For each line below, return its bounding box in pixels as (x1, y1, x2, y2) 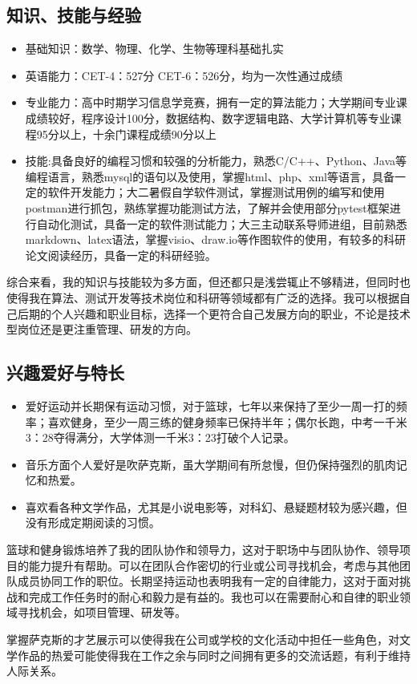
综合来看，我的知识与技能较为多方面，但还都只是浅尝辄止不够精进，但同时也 (6, 273, 411, 290)
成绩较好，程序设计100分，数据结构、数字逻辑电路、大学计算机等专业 (25, 109, 391, 126)
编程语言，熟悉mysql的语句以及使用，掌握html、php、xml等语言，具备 (25, 168, 395, 184)
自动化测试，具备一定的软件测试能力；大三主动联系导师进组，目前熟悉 (36, 215, 407, 232)
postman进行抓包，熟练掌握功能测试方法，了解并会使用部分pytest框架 (25, 199, 390, 216)
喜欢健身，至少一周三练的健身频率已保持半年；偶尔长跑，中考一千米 (47, 413, 407, 430)
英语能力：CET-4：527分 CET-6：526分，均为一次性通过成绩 (25, 67, 343, 83)
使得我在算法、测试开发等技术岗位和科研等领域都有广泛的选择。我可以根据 (6, 289, 399, 306)
